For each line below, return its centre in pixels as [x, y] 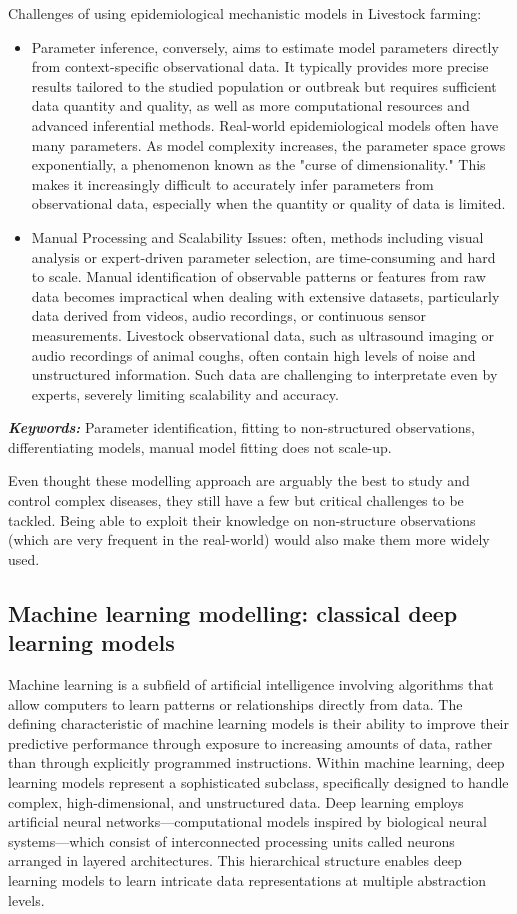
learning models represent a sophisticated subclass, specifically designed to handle [258, 782]
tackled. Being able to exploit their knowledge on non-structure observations [242, 519]
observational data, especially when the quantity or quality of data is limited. [268, 203]
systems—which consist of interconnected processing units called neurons [231, 840]
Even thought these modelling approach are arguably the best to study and [239, 480]
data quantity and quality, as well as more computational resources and [250, 105]
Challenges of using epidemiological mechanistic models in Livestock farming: [245, 13]
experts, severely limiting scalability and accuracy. [185, 393]
